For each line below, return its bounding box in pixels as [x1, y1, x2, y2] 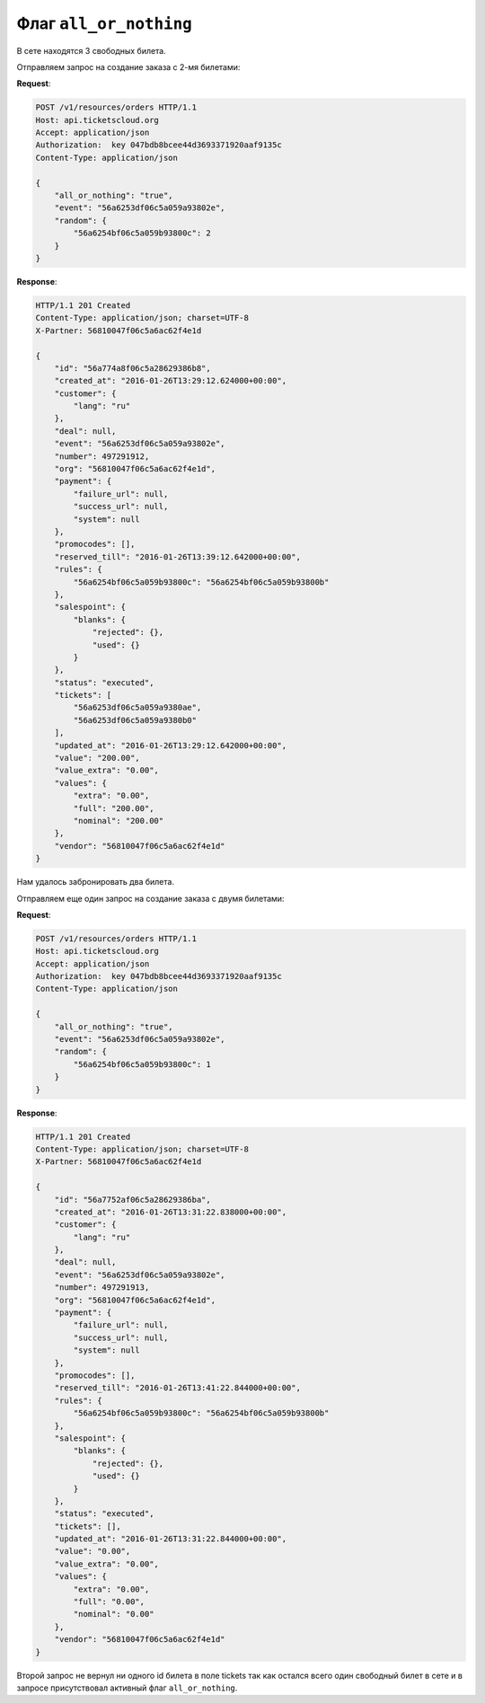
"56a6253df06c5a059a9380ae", [73, 702, 202, 713]
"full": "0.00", [73, 1597, 145, 1607]
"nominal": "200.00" [73, 816, 164, 825]
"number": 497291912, [54, 451, 150, 462]
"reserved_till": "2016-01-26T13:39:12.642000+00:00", [54, 551, 301, 561]
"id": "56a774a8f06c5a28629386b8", [54, 363, 211, 373]
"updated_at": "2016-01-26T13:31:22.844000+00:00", [54, 1534, 287, 1544]
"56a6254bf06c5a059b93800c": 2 [73, 228, 211, 238]
